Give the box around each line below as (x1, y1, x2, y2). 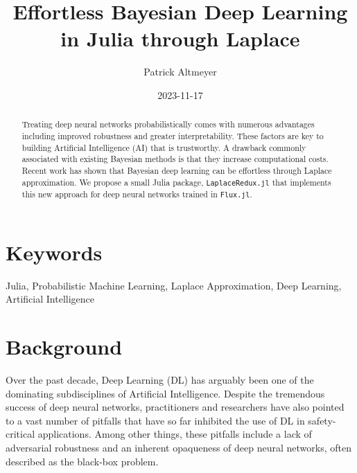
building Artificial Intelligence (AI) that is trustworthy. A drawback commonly (21, 141, 306, 153)
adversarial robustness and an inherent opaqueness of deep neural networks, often (6, 440, 351, 455)
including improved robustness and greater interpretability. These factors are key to (21, 130, 324, 141)
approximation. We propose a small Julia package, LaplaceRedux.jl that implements (21, 176, 331, 188)
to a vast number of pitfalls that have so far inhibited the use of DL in (6, 413, 305, 427)
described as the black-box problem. (6, 454, 159, 468)
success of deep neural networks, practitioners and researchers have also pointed (6, 400, 345, 414)
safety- (308, 413, 336, 427)
